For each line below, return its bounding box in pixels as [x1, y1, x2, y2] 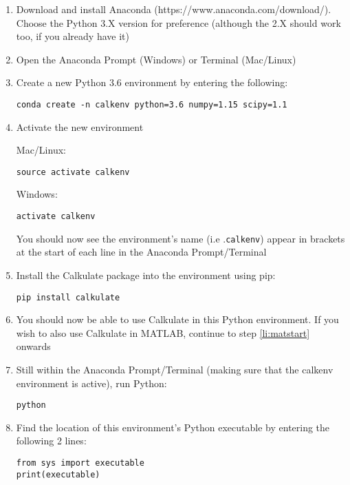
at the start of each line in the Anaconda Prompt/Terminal [16, 245, 267, 259]
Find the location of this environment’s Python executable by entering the [16, 420, 330, 434]
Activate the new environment [16, 119, 144, 134]
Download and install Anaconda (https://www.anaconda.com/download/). [16, 2, 331, 16]
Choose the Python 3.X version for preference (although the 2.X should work [16, 15, 341, 30]
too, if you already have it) [16, 29, 129, 43]
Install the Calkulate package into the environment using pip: [16, 267, 276, 282]
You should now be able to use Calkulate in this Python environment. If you [16, 312, 339, 327]
